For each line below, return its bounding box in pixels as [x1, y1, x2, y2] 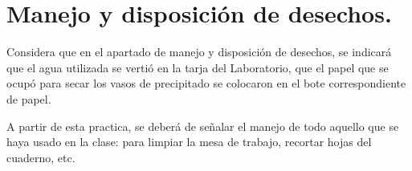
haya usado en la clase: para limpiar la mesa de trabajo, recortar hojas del [6, 133, 372, 150]
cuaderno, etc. [6, 149, 75, 165]
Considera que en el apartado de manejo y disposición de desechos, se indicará [6, 43, 392, 60]
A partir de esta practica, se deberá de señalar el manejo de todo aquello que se [6, 117, 399, 134]
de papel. [6, 90, 51, 107]
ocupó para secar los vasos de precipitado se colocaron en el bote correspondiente [6, 75, 406, 92]
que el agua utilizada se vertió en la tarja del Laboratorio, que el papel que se [6, 59, 389, 75]
